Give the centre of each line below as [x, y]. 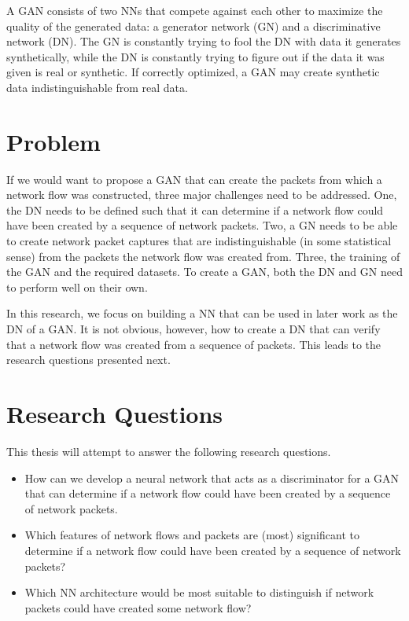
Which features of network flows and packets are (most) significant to [192, 535]
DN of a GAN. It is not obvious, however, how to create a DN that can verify [193, 329]
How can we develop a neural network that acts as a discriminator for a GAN [212, 478]
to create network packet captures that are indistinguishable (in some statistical [199, 241]
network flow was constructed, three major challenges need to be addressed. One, [202, 195]
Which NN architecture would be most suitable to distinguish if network [199, 592]
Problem [53, 141]
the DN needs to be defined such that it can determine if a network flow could [195, 209]
